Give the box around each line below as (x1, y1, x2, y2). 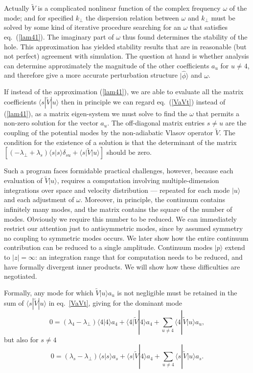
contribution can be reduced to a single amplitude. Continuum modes (4, 242, 213, 252)
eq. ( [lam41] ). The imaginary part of (4, 32, 114, 41)
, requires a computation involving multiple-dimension (57, 175, 219, 186)
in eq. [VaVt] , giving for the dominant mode (48, 297, 183, 308)
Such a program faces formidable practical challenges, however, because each (4, 166, 233, 176)
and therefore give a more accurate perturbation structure (4, 70, 178, 80)
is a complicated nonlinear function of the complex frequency (38, 3, 221, 13)
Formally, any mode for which (4, 287, 93, 297)
